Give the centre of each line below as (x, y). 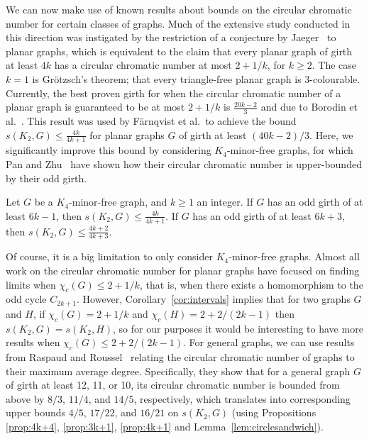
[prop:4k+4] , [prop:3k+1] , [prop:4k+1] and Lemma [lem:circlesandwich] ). (165, 427)
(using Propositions (274, 412)
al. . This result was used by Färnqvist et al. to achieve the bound (151, 120)
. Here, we (331, 134)
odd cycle (26, 299)
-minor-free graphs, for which (290, 150)
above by (25, 398)
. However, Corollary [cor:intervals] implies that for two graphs (214, 299)
